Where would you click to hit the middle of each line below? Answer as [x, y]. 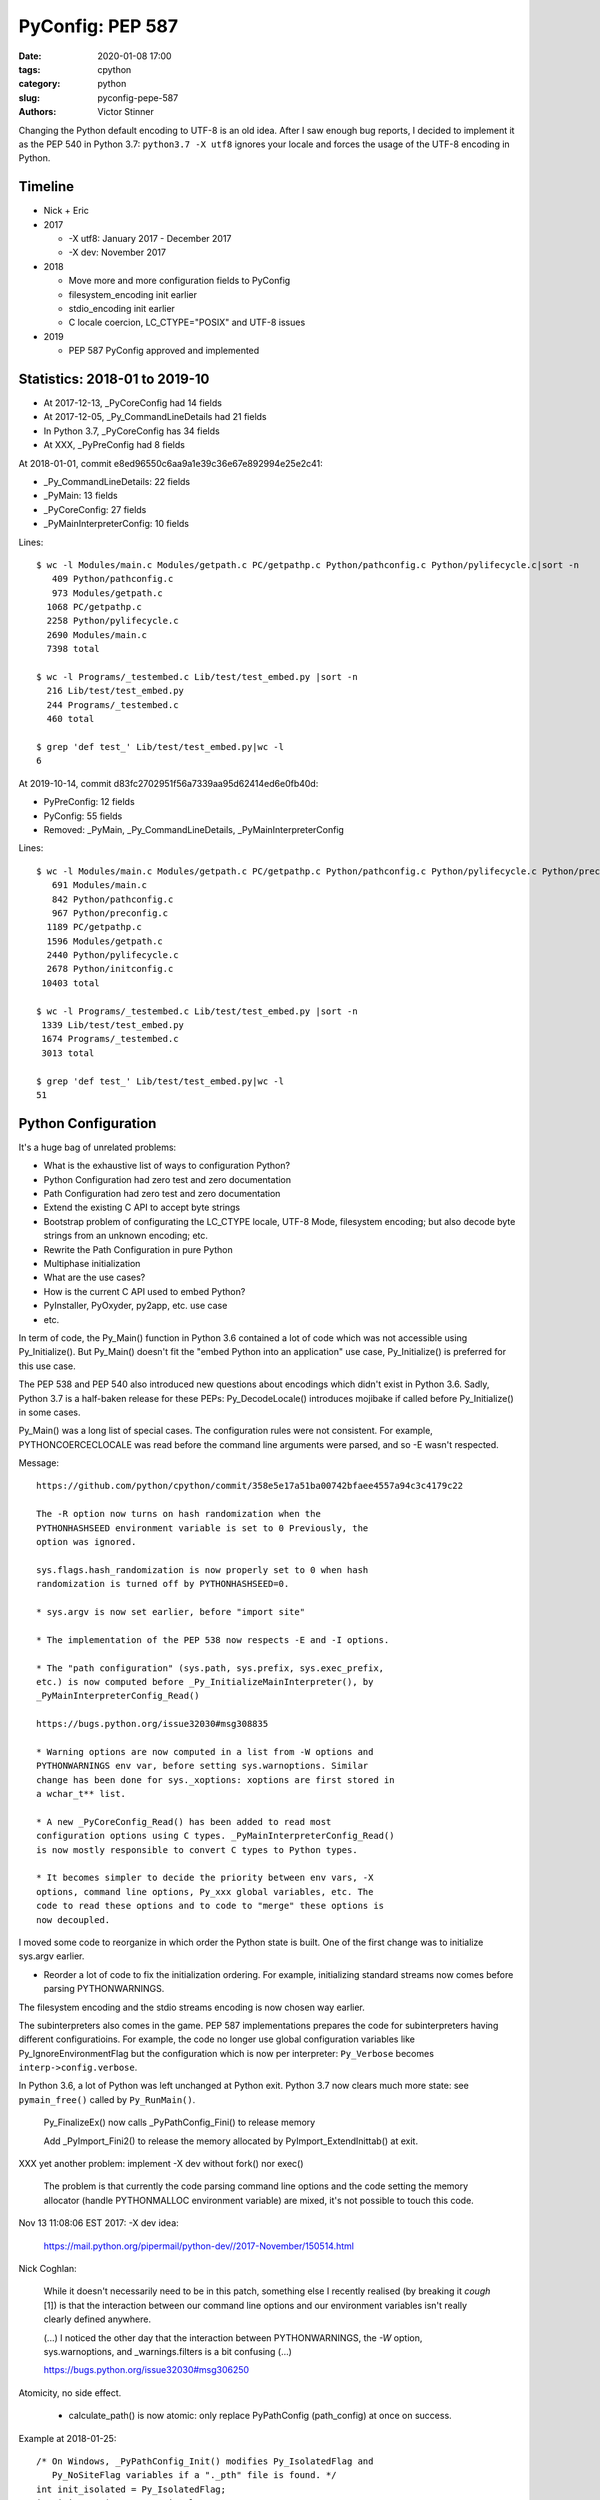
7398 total [73, 649]
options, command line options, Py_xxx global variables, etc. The [205, 1891]
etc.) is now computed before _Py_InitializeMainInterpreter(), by [205, 1681]
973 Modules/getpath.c [107, 593]
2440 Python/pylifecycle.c [112, 955]
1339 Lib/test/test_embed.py [113, 1025]
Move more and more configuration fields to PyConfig [179, 281]
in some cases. [49, 1412]
